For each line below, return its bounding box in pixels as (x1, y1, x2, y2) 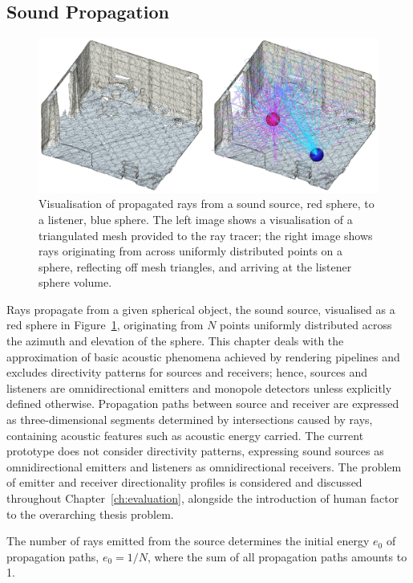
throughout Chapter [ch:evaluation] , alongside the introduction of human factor (6, 490, 399, 507)
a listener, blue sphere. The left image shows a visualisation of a (38, 210, 353, 227)
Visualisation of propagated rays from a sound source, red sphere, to (38, 195, 375, 212)
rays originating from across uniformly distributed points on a (38, 243, 343, 259)
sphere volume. (38, 274, 112, 291)
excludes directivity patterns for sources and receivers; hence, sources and (6, 364, 367, 381)
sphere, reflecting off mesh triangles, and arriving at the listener (38, 258, 352, 275)
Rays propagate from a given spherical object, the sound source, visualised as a (6, 300, 395, 317)
